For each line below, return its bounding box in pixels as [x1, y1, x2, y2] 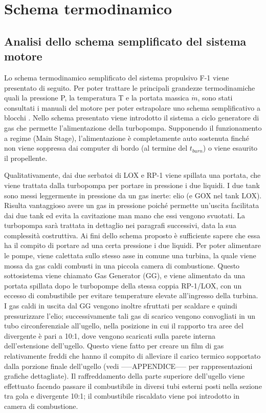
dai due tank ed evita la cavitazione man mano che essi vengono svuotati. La [4, 210, 245, 220]
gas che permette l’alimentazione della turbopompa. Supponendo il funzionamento [4, 122, 262, 133]
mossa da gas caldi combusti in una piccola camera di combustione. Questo [4, 260, 240, 271]
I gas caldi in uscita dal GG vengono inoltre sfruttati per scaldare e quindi [4, 300, 237, 311]
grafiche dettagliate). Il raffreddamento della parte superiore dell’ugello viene [4, 370, 245, 381]
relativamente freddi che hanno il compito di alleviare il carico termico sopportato [4, 350, 261, 361]
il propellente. [4, 152, 48, 163]
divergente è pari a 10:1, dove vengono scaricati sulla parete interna [4, 330, 215, 341]
